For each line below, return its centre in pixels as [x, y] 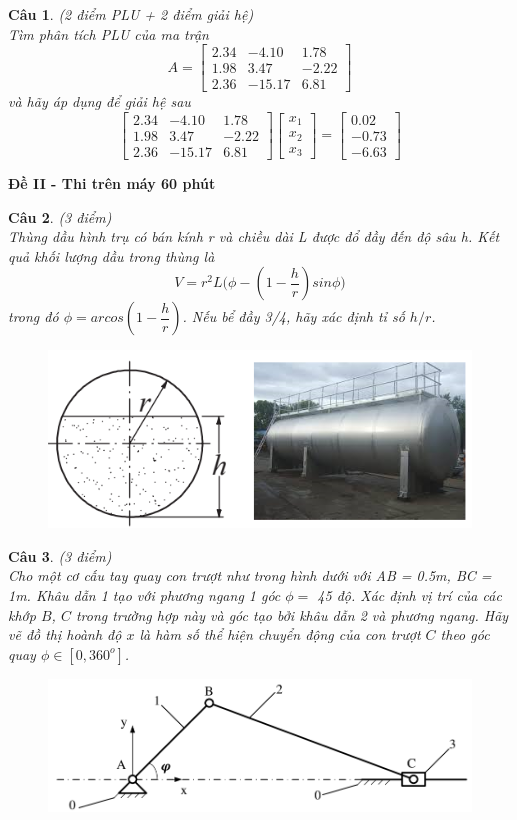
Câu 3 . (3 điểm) [60, 555]
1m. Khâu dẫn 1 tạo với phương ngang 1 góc [144, 595]
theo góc [465, 634]
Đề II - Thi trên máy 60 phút [112, 182]
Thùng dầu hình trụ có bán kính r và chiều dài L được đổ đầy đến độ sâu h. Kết [254, 236]
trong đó [33, 316]
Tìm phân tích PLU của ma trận [108, 33]
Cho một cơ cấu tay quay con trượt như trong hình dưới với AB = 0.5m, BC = [250, 575]
